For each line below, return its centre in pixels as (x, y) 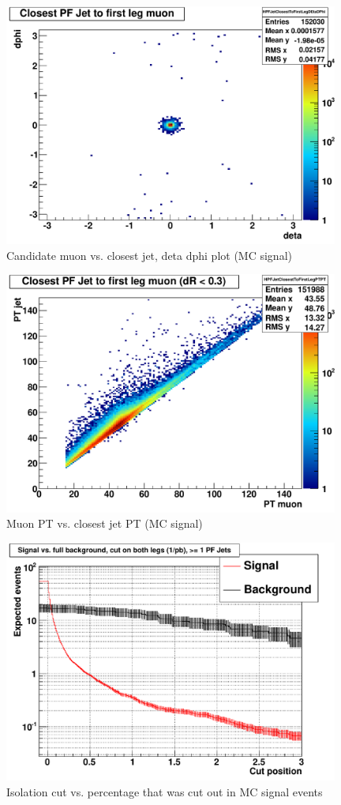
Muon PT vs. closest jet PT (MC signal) (105, 523)
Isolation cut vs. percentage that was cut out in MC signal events (165, 791)
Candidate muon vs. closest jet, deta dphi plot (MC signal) (149, 255)
